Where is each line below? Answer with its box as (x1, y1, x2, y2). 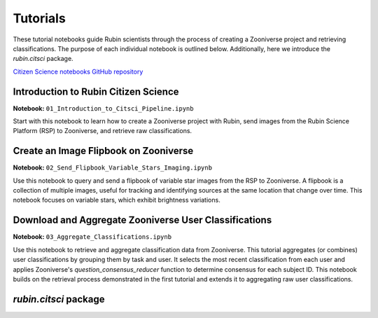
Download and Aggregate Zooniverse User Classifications (13, 214, 272, 226)
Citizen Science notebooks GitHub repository (13, 67, 143, 76)
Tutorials (13, 11, 66, 26)
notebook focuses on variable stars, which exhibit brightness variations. (13, 196, 220, 205)
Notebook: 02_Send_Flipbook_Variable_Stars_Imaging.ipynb (13, 163, 213, 172)
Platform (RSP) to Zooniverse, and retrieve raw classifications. (13, 127, 192, 135)
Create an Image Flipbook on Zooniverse (13, 145, 194, 157)
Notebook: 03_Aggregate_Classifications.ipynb (13, 233, 171, 241)
